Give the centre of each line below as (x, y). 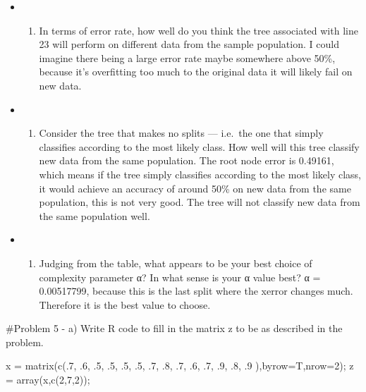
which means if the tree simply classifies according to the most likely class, (200, 174)
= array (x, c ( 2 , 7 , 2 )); (48, 380)
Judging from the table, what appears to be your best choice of (176, 263)
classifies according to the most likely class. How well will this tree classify (199, 146)
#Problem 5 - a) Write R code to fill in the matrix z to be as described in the (174, 328)
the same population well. (94, 215)
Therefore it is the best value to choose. (125, 304)
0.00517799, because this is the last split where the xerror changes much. (196, 291)
